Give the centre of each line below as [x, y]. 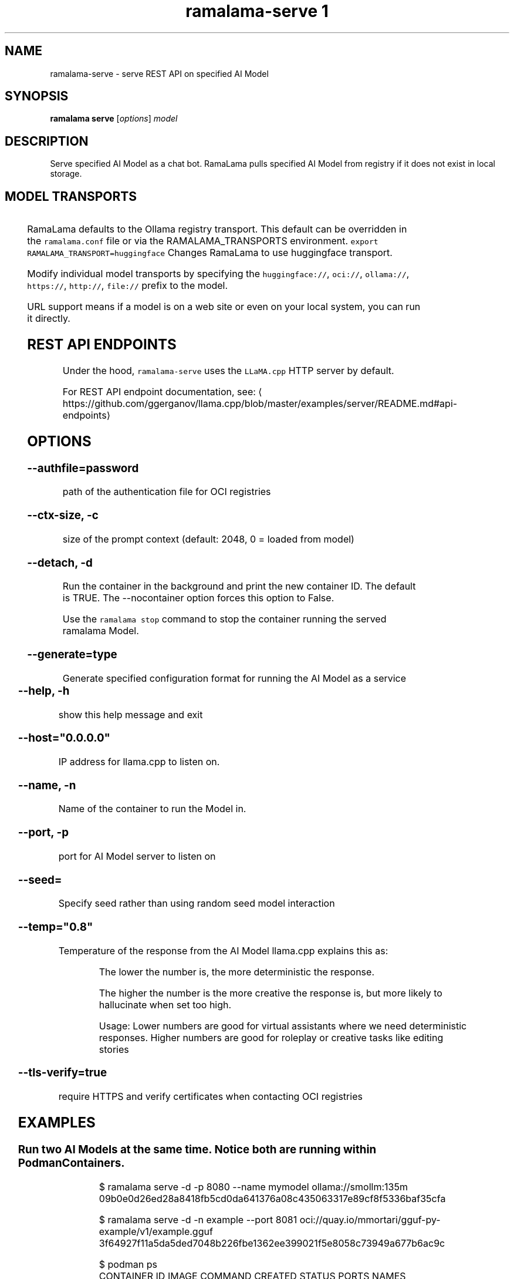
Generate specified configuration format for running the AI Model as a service [234, 678]
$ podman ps [128, 1264]
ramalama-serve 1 [257, 11]
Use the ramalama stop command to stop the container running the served [224, 619]
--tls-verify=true [62, 1073]
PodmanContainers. [71, 1163]
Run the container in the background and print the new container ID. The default [239, 586]
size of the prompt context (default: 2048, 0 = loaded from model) [208, 539]
